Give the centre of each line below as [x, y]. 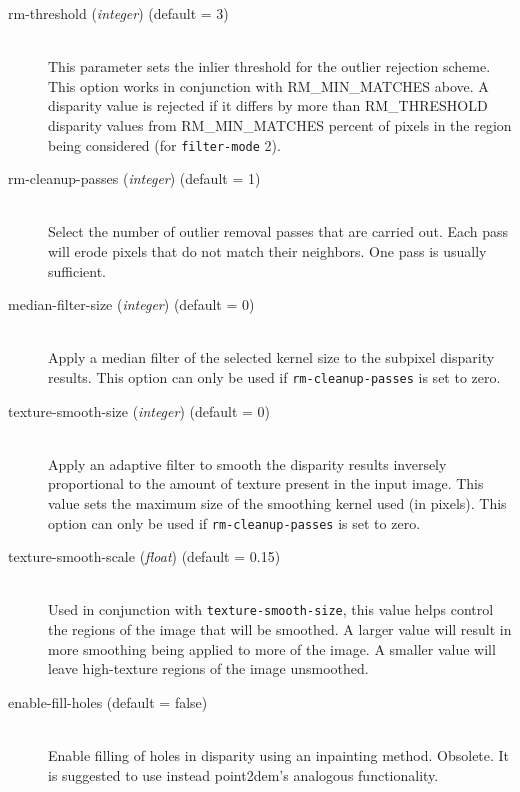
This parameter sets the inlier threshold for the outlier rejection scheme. [269, 66]
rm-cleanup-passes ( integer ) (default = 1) [134, 178]
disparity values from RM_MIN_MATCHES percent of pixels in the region [280, 124]
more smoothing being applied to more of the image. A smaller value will [272, 648]
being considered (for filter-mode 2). [164, 144]
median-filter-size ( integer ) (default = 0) [131, 304]
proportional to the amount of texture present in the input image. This [266, 483]
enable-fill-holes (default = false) [108, 701]
